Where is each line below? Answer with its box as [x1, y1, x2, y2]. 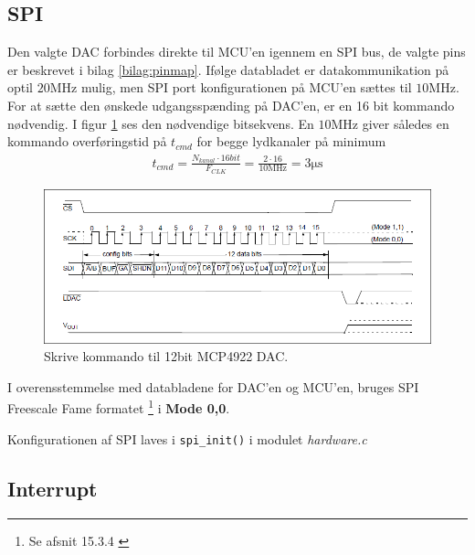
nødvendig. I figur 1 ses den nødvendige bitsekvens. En [7, 113, 314, 133]
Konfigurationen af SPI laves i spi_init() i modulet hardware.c [7, 429, 367, 448]
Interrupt [7, 474, 98, 502]
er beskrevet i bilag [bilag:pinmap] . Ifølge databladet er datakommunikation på [7, 59, 449, 79]
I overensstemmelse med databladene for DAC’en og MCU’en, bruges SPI [7, 377, 419, 396]
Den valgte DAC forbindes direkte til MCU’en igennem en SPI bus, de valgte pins [7, 42, 466, 61]
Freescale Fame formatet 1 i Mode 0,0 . [7, 396, 230, 418]
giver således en [362, 113, 449, 133]
